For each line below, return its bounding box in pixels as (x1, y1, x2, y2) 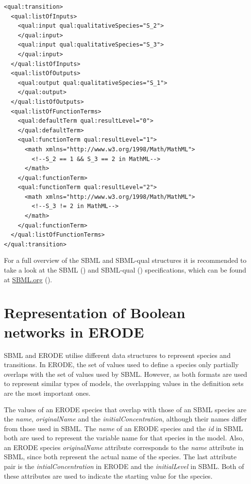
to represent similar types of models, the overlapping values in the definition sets (4, 378, 244, 388)
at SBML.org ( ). (4, 274, 52, 284)
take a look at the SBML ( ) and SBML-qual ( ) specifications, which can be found (4, 265, 247, 275)
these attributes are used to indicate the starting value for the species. (4, 470, 213, 481)
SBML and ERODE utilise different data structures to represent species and (4, 350, 231, 360)
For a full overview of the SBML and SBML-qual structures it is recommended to (4, 255, 247, 265)
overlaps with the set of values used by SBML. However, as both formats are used (4, 369, 248, 379)
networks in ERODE (4, 322, 144, 341)
